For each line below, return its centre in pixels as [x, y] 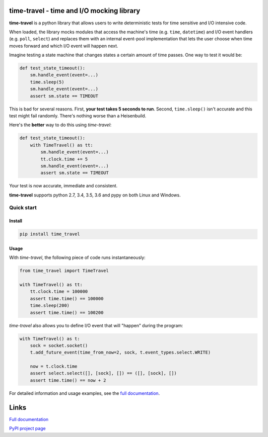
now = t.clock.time [54, 366]
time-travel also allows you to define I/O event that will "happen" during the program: [96, 325]
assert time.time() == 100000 [67, 299]
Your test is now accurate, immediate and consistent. [63, 186]
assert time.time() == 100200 [67, 312]
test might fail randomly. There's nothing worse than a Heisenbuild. [78, 116]
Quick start [23, 208]
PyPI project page [27, 429]
